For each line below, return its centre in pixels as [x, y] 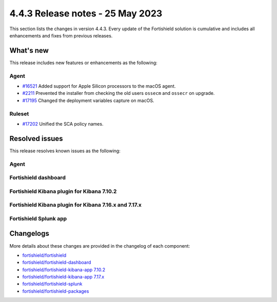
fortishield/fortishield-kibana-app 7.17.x [63, 277]
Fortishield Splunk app [38, 218]
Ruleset [19, 114]
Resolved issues [36, 138]
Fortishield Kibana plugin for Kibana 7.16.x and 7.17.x [76, 205]
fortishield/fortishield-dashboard [57, 263]
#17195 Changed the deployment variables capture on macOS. [88, 100]
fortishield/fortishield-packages [56, 291]
